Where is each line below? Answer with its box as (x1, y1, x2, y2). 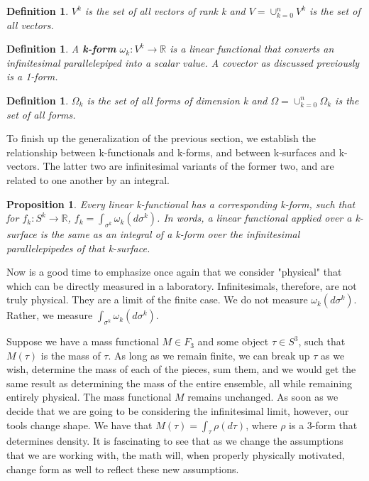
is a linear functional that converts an (170, 41, 334, 56)
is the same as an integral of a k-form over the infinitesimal (40, 226, 300, 241)
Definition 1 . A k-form (6, 41, 116, 56)
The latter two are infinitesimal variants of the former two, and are (43, 158, 334, 173)
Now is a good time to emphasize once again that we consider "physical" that (6, 264, 342, 279)
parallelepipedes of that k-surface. (6, 240, 150, 255)
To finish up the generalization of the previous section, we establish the (6, 131, 316, 146)
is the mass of (40, 347, 101, 362)
